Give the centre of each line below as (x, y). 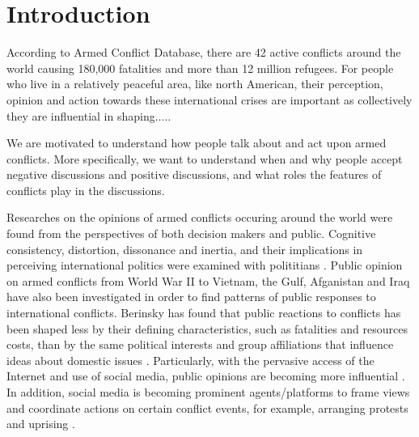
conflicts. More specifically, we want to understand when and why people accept (205, 158)
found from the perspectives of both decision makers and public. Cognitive (191, 233)
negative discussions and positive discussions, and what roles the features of (194, 174)
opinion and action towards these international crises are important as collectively (209, 99)
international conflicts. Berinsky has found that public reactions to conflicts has (204, 313)
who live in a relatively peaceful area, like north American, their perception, (195, 84)
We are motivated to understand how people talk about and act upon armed (197, 143)
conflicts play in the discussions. (86, 190)
